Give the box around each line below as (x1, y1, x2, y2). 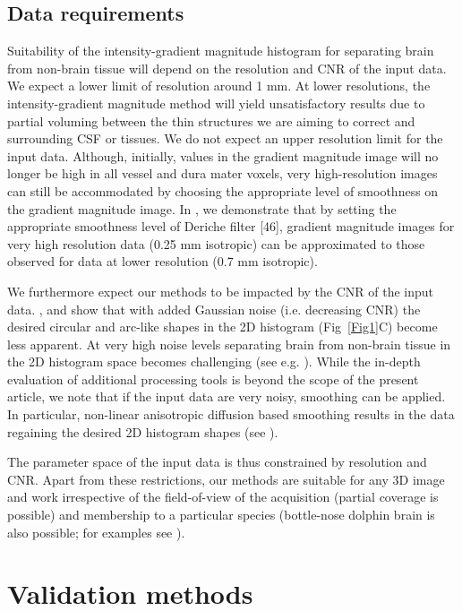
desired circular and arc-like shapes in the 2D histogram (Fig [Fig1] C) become (7, 317, 438, 336)
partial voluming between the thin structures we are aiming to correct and (7, 111, 415, 130)
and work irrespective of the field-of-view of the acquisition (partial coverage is (7, 487, 439, 506)
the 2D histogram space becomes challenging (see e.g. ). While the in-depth (7, 352, 421, 371)
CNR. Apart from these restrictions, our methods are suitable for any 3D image (7, 469, 445, 488)
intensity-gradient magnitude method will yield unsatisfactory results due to (7, 93, 425, 112)
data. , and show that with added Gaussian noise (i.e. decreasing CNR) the (7, 299, 421, 318)
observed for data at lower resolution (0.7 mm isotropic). (7, 252, 318, 271)
